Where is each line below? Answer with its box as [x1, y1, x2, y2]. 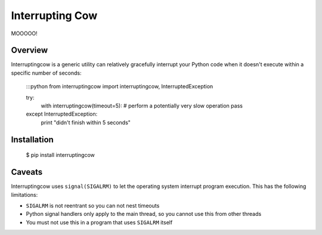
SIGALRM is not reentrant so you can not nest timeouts [26, 202, 160, 209]
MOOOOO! [11, 30, 38, 37]
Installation [11, 134, 54, 144]
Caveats [11, 167, 43, 177]
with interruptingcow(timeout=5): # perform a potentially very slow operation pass [41, 102, 243, 110]
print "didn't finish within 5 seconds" [41, 119, 131, 126]
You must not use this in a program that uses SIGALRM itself [26, 218, 173, 226]
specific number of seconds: [11, 69, 82, 76]
